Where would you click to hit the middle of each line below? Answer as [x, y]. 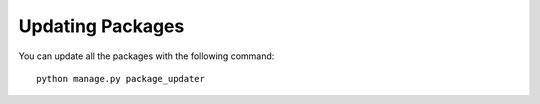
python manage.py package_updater [120, 78]
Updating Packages [101, 26]
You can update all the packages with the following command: [146, 56]
